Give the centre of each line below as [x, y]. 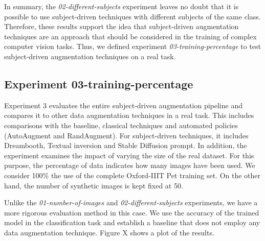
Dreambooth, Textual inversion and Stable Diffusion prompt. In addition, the [126, 145]
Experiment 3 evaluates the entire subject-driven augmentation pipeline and [123, 105]
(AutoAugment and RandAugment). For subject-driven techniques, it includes [126, 135]
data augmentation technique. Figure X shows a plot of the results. [109, 232]
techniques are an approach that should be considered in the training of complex [130, 36]
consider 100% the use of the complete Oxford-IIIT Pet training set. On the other [132, 175]
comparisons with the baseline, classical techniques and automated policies [121, 125]
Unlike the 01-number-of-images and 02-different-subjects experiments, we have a [131, 202]
